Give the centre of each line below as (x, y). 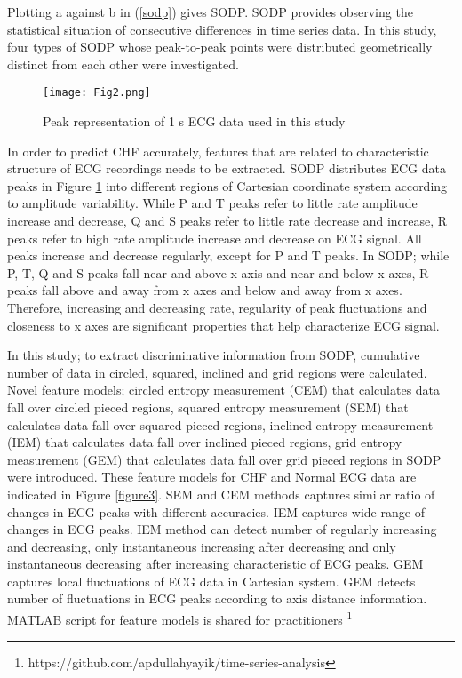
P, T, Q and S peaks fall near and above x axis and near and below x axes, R (218, 272)
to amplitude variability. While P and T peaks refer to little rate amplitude (212, 203)
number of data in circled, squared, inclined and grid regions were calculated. (217, 372)
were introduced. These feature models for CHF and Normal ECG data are (212, 477)
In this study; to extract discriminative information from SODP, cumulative (214, 355)
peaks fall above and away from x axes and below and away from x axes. (205, 290)
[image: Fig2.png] (97, 93)
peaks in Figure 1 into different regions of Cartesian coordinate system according (227, 185)
